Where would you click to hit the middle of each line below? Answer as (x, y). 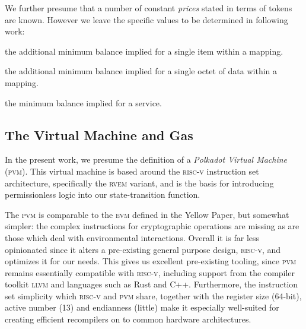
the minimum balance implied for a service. (83, 102)
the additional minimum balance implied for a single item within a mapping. (144, 51)
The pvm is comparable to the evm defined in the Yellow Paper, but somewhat (147, 214)
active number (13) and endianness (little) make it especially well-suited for (142, 307)
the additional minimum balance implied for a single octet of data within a (141, 71)
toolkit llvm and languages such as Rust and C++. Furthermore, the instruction (152, 284)
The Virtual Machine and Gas (99, 135)
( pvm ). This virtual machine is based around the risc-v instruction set (132, 171)
